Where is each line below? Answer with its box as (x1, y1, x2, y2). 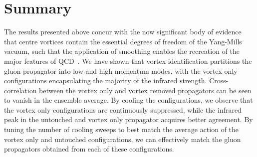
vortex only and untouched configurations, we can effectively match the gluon (4, 134, 241, 144)
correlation (4, 85, 37, 95)
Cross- (209, 75, 229, 86)
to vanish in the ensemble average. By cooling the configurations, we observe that (4, 95, 253, 105)
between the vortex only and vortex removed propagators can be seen (39, 85, 252, 95)
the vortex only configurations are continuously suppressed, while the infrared (4, 104, 242, 115)
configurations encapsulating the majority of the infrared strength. (4, 75, 207, 86)
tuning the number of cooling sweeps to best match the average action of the (4, 124, 239, 135)
